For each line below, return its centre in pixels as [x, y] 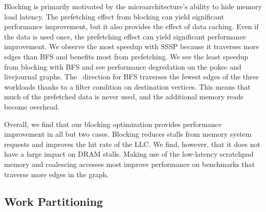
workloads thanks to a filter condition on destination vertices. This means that [127, 86]
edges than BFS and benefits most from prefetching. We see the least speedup [126, 56]
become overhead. [32, 106]
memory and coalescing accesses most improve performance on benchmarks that [130, 164]
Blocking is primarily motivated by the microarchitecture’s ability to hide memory [133, 6]
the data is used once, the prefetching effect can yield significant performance [125, 36]
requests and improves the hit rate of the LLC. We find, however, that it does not [132, 144]
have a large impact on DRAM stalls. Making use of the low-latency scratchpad [129, 154]
